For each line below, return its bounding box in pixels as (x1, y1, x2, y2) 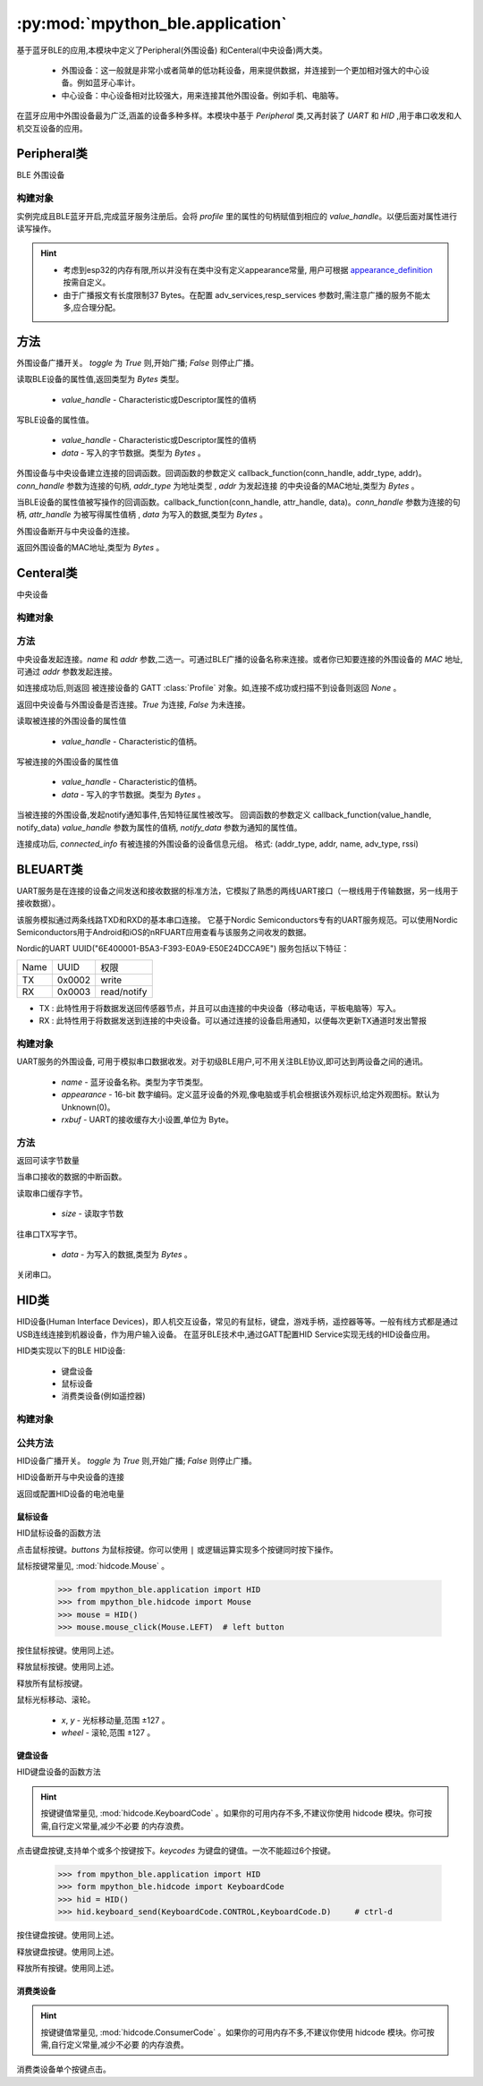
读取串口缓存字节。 (16, 1188, 88, 1198)
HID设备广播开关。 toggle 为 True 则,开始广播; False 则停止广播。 (16, 1455, 257, 1466)
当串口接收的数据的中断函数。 (16, 1171, 127, 1182)
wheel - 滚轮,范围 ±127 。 (61, 1727, 156, 1738)
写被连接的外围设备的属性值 (16, 756, 119, 767)
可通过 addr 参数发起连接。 (16, 667, 117, 677)
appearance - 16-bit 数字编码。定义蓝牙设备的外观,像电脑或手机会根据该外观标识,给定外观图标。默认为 (61, 1089, 440, 1100)
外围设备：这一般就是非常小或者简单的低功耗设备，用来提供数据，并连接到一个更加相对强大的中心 (61, 64, 422, 75)
